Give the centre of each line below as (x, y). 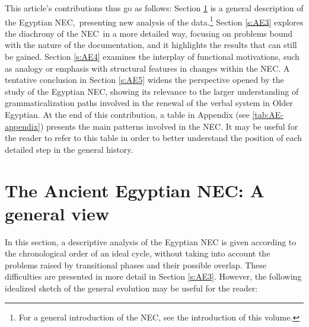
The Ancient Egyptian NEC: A (135, 190)
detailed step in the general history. (69, 149)
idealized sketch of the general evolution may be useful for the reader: (131, 288)
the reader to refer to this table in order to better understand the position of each (154, 138)
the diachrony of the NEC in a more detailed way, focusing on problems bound (149, 33)
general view (57, 213)
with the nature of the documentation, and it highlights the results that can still (151, 45)
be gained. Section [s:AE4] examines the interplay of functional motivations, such (152, 57)
